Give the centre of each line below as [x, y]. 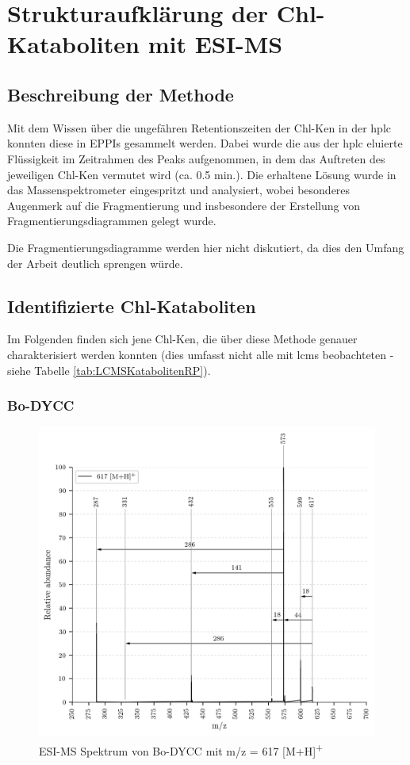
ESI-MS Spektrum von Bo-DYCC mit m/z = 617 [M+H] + [181, 749]
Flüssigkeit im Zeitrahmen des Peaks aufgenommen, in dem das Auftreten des [196, 158]
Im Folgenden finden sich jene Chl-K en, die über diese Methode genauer [182, 339]
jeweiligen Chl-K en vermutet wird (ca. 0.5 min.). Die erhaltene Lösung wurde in [202, 174]
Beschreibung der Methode [121, 94]
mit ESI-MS [215, 44]
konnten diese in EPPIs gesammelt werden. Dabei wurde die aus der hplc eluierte [205, 143]
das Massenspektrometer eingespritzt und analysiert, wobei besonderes [179, 190]
